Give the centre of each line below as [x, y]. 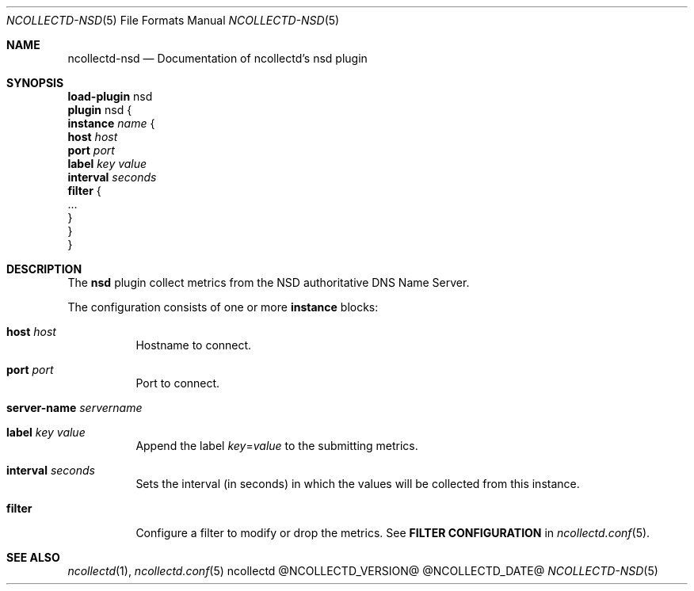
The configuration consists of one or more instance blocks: [223, 307]
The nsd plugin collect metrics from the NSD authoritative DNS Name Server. [269, 282]
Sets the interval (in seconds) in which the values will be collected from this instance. [358, 484]
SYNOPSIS [35, 83]
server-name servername [74, 408]
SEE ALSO [33, 557]
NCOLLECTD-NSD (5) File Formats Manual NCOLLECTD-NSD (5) [173, 20]
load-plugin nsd [110, 96]
